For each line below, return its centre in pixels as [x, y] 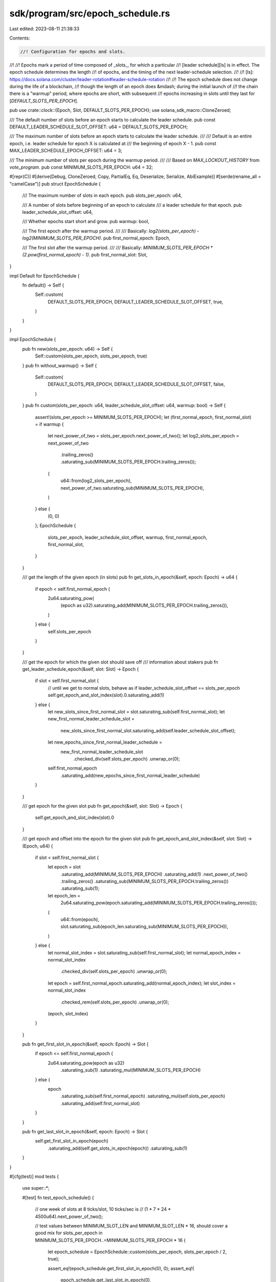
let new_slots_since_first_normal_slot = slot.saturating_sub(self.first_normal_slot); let [136, 712]
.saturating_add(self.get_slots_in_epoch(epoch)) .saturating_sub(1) [118, 1148]
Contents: [20, 38]
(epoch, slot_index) [68, 1013]
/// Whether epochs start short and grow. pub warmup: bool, [86, 222]
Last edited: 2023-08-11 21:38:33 [44, 29]
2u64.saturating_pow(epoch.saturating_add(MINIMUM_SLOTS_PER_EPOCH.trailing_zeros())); [159, 903]
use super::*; [36, 1188]
